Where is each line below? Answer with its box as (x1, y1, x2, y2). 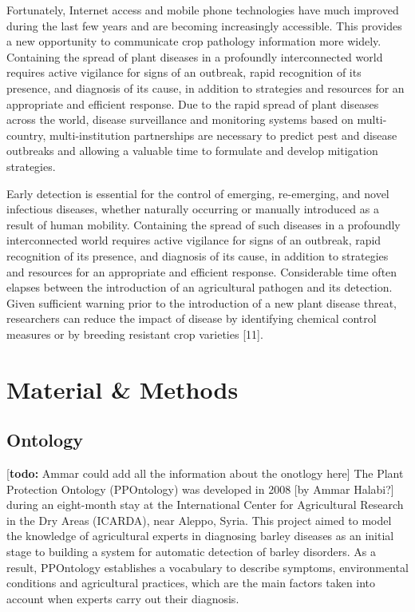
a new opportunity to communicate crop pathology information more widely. (6, 33, 381, 50)
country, (6, 126, 46, 143)
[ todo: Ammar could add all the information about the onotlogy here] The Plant (6, 465, 404, 482)
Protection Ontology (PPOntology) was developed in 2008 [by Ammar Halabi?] (6, 480, 394, 497)
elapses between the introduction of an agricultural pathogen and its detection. (6, 279, 393, 296)
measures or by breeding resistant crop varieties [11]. (6, 325, 263, 342)
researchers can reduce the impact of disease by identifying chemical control (6, 310, 377, 327)
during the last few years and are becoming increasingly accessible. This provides (6, 17, 402, 34)
